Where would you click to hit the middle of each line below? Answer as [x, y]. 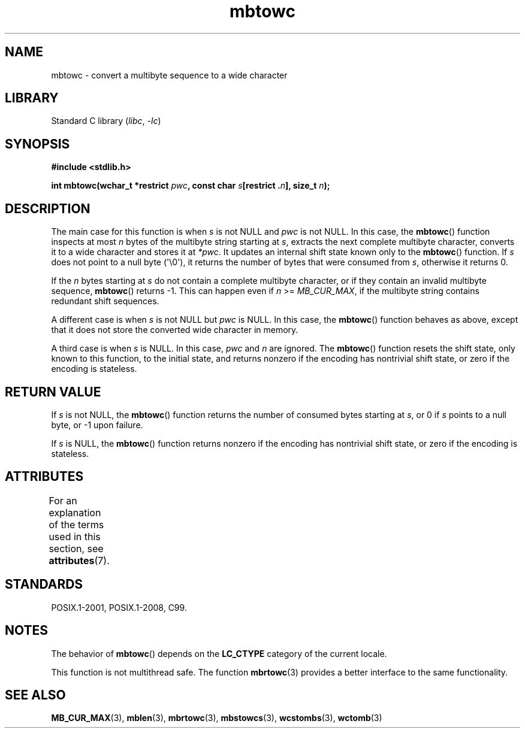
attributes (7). [79, 560]
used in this [75, 536]
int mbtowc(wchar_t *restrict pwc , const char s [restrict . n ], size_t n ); [191, 186]
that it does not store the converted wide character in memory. [175, 330]
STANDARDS [44, 584]
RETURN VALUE [53, 392]
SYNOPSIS [37, 144]
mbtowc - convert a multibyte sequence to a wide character [169, 75]
